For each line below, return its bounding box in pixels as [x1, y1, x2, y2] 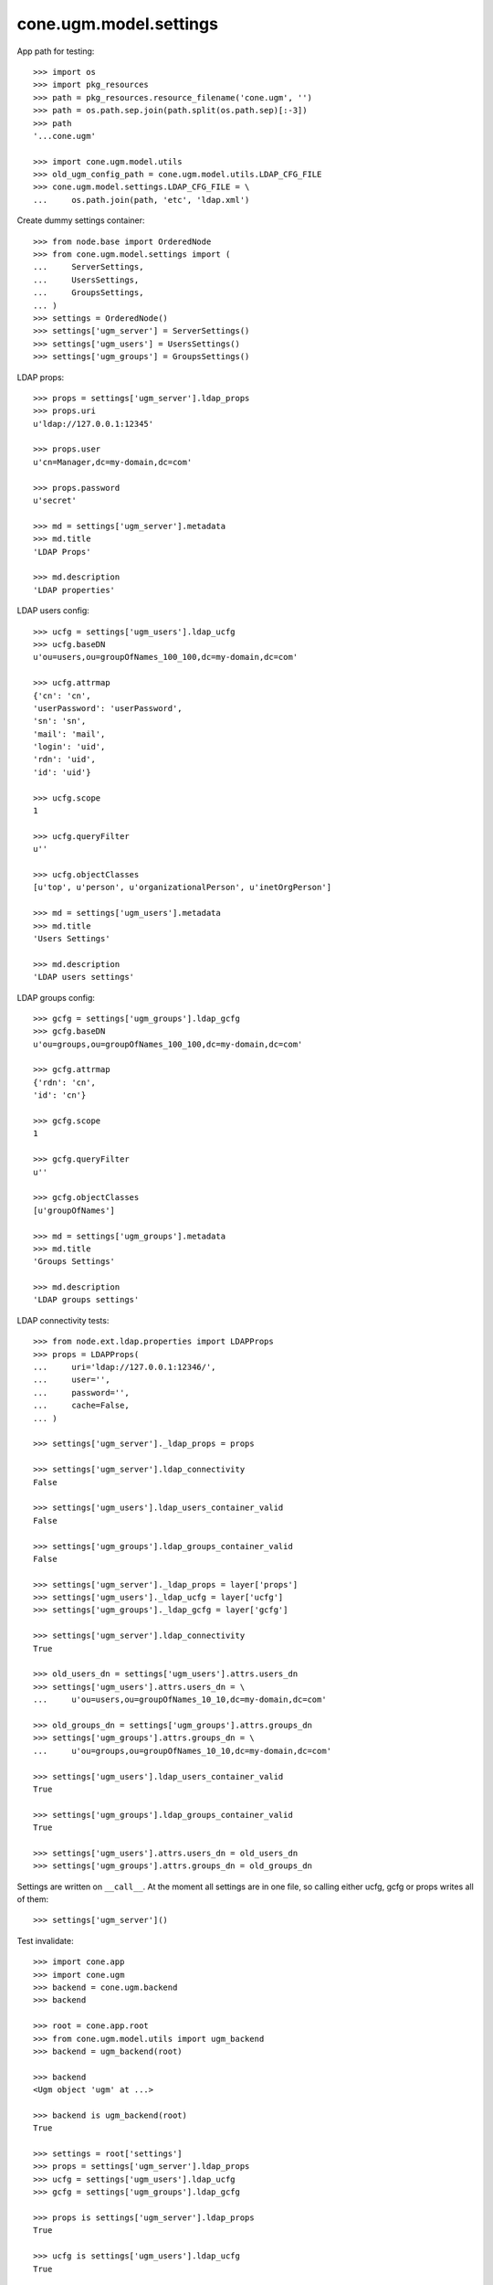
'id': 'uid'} [33, 767, 91, 777]
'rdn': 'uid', [33, 754, 96, 765]
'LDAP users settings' [33, 972, 135, 983]
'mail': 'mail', [33, 728, 106, 739]
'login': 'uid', [33, 741, 106, 752]
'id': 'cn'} [33, 1090, 87, 1100]
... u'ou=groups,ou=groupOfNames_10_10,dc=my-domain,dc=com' [33, 1746, 332, 1756]
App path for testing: [16, 46, 95, 57]
